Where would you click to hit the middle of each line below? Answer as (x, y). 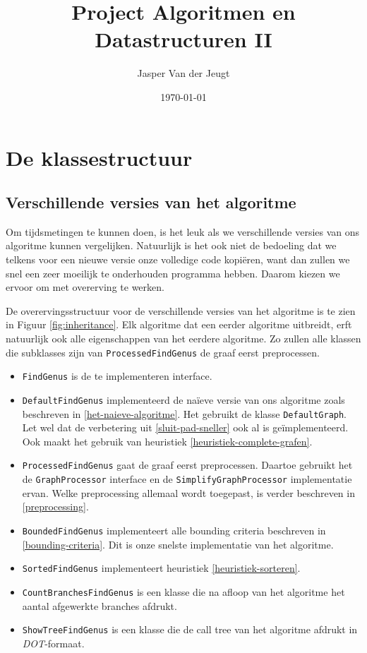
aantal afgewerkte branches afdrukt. (100, 605)
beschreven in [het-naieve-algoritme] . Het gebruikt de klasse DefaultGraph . (185, 413)
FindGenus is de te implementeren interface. (117, 376)
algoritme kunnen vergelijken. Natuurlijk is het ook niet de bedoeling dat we (171, 245)
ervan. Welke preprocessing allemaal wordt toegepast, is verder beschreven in (188, 492)
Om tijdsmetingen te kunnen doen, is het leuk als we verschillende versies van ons (183, 231)
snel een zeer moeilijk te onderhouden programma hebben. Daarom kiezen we (173, 273)
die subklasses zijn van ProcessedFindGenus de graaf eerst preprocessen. (163, 352)
